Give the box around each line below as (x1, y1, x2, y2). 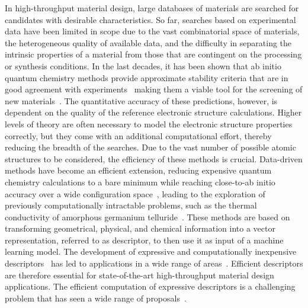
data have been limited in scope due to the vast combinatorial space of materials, (5, 25, 300, 37)
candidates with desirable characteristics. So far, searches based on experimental (5, 13, 296, 25)
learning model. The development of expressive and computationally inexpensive (5, 245, 297, 258)
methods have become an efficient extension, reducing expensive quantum (5, 164, 272, 177)
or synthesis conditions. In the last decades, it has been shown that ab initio (5, 59, 281, 72)
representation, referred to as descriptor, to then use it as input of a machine (5, 233, 284, 246)
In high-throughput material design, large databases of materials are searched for (5, 2, 299, 14)
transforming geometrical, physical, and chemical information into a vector (5, 222, 275, 235)
